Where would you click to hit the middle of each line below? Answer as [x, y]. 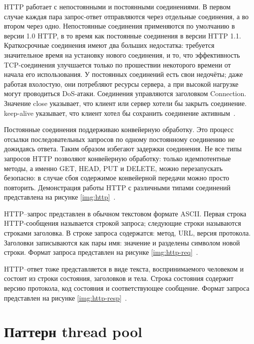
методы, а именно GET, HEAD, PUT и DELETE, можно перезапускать [113, 168]
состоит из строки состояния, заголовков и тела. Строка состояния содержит [119, 278]
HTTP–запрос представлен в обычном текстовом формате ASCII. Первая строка [125, 213]
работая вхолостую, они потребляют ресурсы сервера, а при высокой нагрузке [121, 84]
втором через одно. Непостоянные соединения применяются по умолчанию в [120, 26]
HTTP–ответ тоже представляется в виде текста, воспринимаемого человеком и [124, 268]
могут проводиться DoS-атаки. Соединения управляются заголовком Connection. [125, 93]
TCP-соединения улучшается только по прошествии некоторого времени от [117, 64]
